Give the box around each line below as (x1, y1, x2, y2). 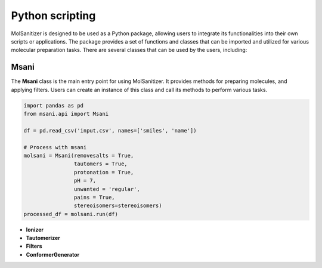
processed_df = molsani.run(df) (23, 211, 119, 217)
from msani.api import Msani (23, 110, 109, 117)
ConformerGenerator (26, 251, 80, 258)
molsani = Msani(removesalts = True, (23, 152, 134, 159)
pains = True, (73, 194, 116, 201)
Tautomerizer (26, 235, 61, 242)
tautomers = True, (73, 161, 128, 167)
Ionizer (26, 226, 44, 233)
